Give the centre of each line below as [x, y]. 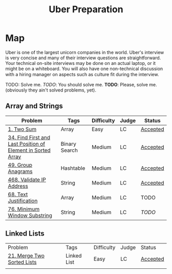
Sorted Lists [22, 262]
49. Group [20, 165]
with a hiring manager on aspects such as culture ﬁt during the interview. [82, 74]
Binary [69, 144]
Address [18, 186]
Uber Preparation [86, 9]
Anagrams [20, 171]
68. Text [18, 194]
